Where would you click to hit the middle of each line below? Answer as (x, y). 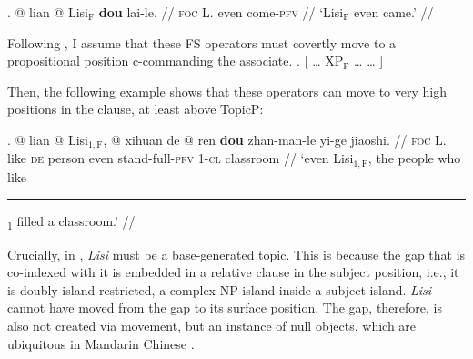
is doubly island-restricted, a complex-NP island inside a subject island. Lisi (220, 289)
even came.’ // (394, 12)
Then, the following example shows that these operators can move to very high (227, 91)
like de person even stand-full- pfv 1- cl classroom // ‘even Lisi (181, 158)
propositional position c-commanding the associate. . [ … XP (176, 61)
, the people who (414, 158)
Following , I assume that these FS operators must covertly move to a (202, 42)
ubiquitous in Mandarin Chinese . (101, 343)
